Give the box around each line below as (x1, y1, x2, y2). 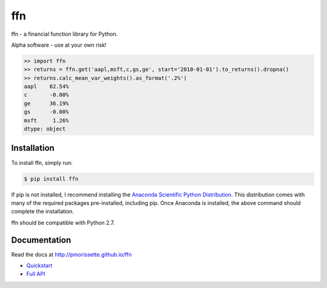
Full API (26, 270, 45, 278)
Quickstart (26, 261, 53, 269)
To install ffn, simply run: (11, 159, 73, 166)
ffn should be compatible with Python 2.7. (11, 219, 115, 226)
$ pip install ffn (24, 175, 79, 182)
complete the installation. (11, 208, 74, 215)
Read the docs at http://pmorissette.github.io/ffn (11, 250, 133, 258)
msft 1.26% (24, 117, 69, 124)
